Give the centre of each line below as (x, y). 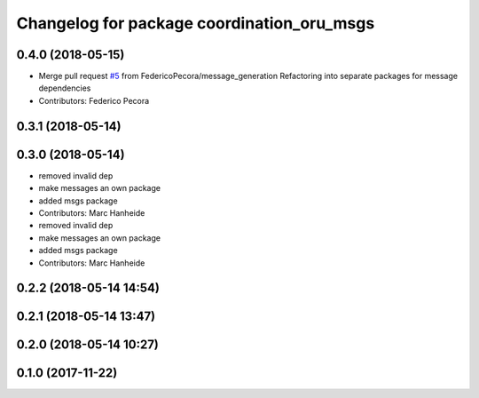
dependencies (65, 88)
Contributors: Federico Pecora (94, 100)
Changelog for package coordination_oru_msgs (196, 23)
